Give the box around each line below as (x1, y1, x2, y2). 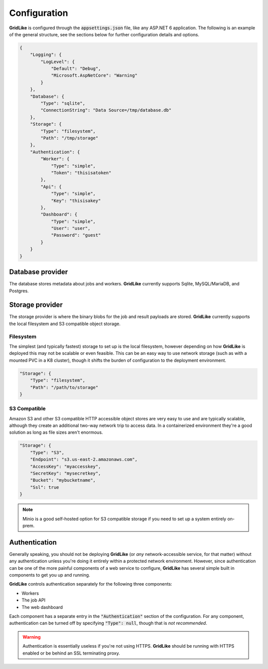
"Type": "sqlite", (40, 101, 85, 106)
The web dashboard (21, 604, 63, 610)
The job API (21, 597, 46, 603)
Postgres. (9, 288, 29, 294)
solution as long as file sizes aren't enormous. (9, 429, 103, 435)
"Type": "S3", (30, 450, 65, 455)
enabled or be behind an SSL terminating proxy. (22, 650, 120, 656)
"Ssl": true (30, 484, 60, 490)
